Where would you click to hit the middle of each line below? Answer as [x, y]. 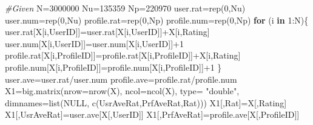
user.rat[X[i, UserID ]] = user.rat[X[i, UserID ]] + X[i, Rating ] [107, 32]
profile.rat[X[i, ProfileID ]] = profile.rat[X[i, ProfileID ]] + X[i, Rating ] [123, 55]
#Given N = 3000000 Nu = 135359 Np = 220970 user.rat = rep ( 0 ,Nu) [125, 8]
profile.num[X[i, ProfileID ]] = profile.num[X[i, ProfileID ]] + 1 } [113, 67]
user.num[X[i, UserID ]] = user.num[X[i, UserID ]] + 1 [94, 43]
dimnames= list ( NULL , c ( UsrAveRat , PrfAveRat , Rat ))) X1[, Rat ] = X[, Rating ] [146, 102]
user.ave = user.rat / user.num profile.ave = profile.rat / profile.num [121, 79]
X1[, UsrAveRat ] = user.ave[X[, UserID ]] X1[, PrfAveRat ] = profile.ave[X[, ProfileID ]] [152, 114]
